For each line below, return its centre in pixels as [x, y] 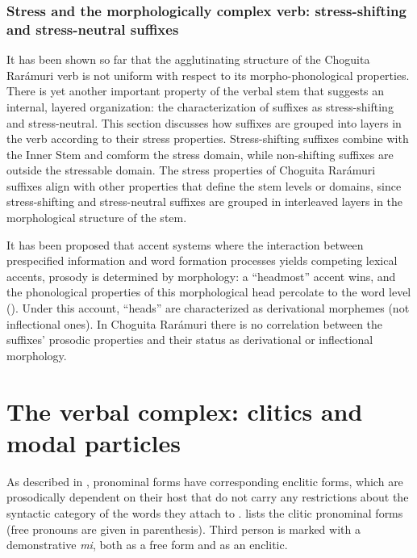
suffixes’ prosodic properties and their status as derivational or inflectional [190, 340]
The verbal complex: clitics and [185, 411]
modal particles [94, 442]
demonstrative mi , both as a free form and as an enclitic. [147, 545]
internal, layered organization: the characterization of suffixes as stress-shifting [200, 106]
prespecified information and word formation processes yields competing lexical [202, 260]
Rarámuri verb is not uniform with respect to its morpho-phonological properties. [208, 75]
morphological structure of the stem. [97, 218]
